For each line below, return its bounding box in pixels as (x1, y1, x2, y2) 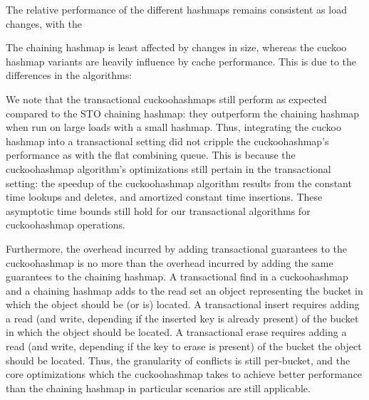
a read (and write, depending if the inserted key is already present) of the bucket (6, 310, 359, 325)
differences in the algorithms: (6, 68, 132, 83)
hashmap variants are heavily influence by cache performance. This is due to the (6, 53, 356, 68)
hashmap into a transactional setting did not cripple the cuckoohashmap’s (6, 133, 329, 148)
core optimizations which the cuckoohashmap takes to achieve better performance (6, 367, 363, 381)
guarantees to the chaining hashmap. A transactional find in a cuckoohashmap (6, 269, 348, 284)
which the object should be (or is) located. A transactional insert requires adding (6, 297, 360, 312)
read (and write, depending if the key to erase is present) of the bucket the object (6, 339, 362, 354)
